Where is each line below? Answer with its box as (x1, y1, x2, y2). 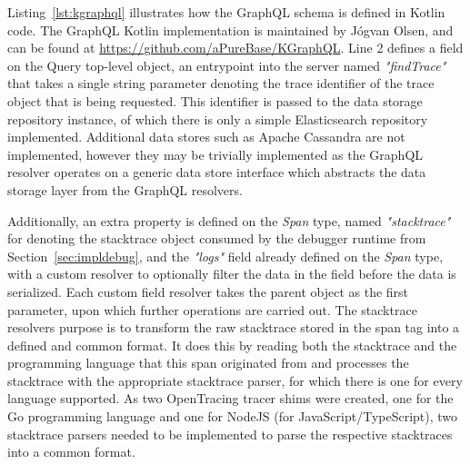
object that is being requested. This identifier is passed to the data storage (7, 91, 423, 110)
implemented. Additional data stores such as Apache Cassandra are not (7, 127, 405, 146)
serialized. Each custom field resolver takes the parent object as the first (7, 281, 409, 301)
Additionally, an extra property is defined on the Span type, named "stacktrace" (7, 211, 451, 230)
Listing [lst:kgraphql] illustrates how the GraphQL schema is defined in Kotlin (7, 3, 445, 21)
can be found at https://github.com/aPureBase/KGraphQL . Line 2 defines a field (7, 38, 464, 57)
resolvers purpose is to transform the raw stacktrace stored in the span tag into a (7, 318, 460, 337)
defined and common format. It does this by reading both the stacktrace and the (7, 335, 457, 354)
